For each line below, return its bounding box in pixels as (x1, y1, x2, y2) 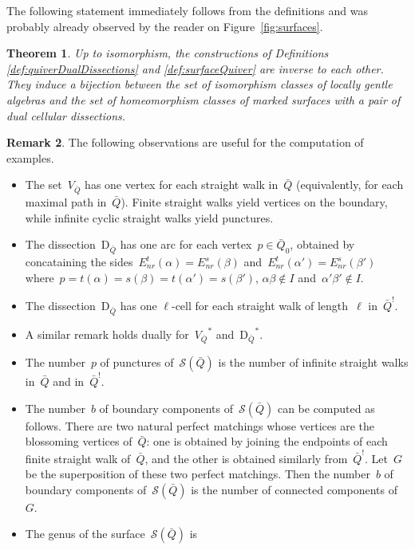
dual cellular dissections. (6, 107, 126, 124)
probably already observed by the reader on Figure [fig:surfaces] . (6, 18, 323, 34)
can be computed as (277, 399, 375, 416)
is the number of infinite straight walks (218, 354, 409, 371)
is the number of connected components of (191, 481, 397, 497)
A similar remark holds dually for (25, 325, 189, 342)
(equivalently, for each (296, 176, 404, 193)
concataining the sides (25, 253, 133, 270)
